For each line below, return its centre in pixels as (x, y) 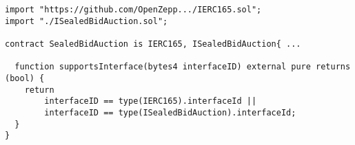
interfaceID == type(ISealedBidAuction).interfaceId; (170, 112)
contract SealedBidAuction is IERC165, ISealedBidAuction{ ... (153, 44)
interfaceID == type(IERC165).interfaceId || (151, 101)
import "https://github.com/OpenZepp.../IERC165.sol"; (133, 10)
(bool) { (25, 78)
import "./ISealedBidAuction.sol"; (87, 21)
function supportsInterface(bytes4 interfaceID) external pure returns (183, 67)
